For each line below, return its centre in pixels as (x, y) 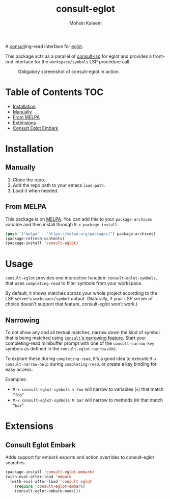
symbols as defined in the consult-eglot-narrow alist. (61, 349)
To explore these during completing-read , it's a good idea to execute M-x (81, 359)
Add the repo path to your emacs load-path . (59, 185)
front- (159, 56)
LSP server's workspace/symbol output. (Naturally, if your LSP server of (79, 299)
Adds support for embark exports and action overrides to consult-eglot (80, 457)
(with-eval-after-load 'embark (38, 477)
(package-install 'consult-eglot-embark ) (50, 472)
